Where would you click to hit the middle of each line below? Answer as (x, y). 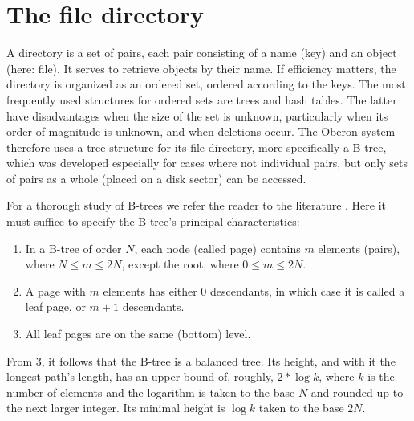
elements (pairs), (359, 248)
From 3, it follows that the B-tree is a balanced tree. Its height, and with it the (201, 360)
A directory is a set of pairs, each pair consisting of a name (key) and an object (202, 53)
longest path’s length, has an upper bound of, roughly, (140, 376)
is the (381, 376)
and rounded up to (357, 392)
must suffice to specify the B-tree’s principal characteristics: (153, 221)
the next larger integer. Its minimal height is (116, 408)
